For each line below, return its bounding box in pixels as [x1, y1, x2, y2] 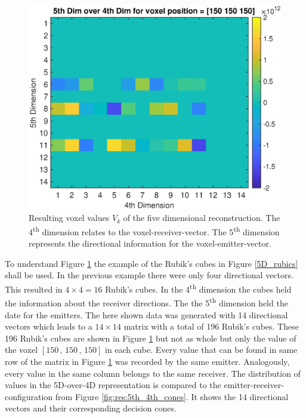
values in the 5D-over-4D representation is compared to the [5, 379, 221, 391]
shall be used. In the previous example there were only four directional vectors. [5, 269, 293, 281]
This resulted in [5, 282, 63, 295]
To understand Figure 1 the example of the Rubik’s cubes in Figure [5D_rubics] [5, 257, 298, 269]
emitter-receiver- [224, 379, 284, 391]
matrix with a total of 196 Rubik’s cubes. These [123, 320, 299, 333]
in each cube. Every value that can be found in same [104, 343, 298, 356]
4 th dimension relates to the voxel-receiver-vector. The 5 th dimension [29, 224, 280, 238]
